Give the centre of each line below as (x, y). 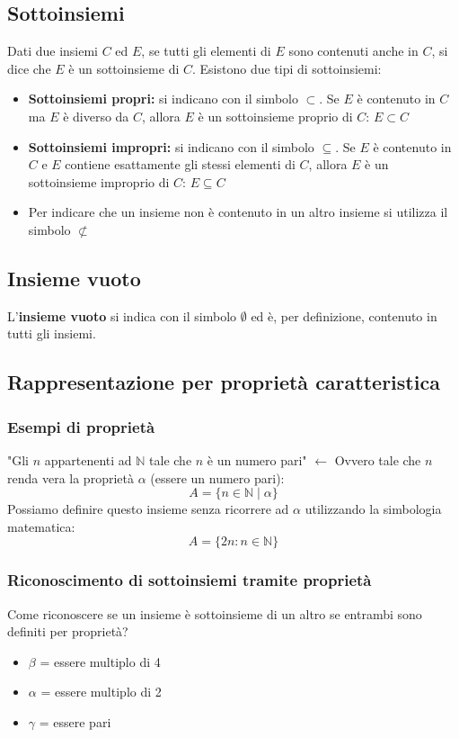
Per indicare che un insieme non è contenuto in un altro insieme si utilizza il (238, 212)
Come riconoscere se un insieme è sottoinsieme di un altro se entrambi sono (215, 613)
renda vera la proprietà (71, 477)
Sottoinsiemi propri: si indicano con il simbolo (163, 99)
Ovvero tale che (378, 459)
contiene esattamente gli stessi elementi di (180, 164)
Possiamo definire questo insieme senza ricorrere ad (148, 509)
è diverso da (96, 116)
